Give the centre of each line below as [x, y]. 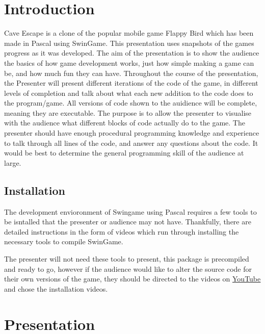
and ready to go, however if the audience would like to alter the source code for [128, 268]
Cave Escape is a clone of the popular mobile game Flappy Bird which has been [129, 33]
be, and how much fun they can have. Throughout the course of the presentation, [131, 73]
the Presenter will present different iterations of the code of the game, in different [131, 83]
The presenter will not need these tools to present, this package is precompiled [127, 259]
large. [13, 162]
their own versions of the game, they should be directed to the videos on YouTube [132, 279]
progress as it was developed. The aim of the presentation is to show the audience [132, 53]
